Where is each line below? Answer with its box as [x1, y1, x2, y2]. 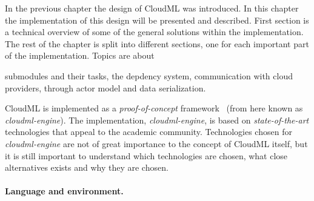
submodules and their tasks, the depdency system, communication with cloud [5, 69, 293, 82]
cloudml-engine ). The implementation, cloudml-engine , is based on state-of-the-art [5, 113, 309, 126]
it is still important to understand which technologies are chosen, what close [5, 149, 288, 162]
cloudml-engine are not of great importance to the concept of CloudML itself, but [5, 137, 308, 150]
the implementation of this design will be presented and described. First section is [5, 13, 309, 26]
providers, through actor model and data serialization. [5, 81, 206, 94]
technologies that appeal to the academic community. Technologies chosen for [5, 125, 292, 138]
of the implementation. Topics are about [5, 49, 155, 62]
